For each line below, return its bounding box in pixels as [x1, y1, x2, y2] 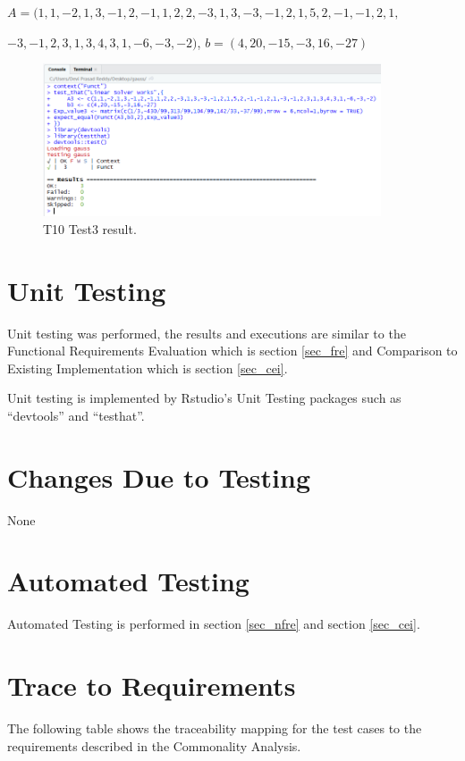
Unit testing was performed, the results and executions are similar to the [7, 323, 406, 342]
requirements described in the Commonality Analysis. [7, 736, 301, 755]
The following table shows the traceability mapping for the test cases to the [7, 719, 422, 738]
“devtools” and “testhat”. [7, 406, 145, 424]
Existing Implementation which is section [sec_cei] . [7, 358, 288, 377]
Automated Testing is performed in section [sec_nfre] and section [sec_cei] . [7, 615, 420, 633]
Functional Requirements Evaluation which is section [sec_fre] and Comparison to [7, 341, 458, 360]
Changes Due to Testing [7, 458, 311, 495]
